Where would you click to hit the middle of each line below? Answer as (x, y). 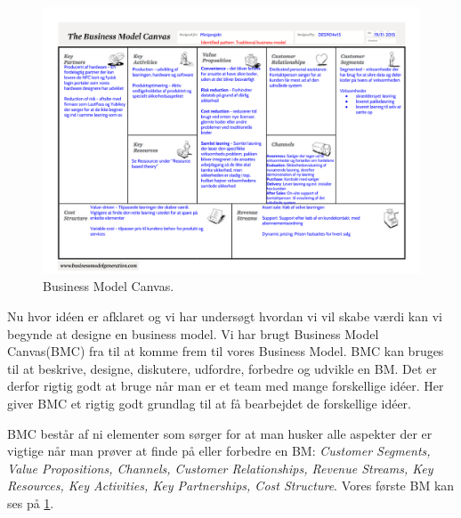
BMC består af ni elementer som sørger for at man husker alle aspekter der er (220, 433)
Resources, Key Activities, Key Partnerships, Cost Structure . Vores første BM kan (231, 486)
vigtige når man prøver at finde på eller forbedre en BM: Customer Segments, (219, 451)
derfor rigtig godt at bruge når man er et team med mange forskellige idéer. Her (226, 386)
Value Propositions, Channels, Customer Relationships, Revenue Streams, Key (220, 468)
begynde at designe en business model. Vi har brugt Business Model (193, 333)
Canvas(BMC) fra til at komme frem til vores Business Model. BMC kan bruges (226, 351)
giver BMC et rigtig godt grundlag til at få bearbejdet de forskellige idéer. (209, 403)
